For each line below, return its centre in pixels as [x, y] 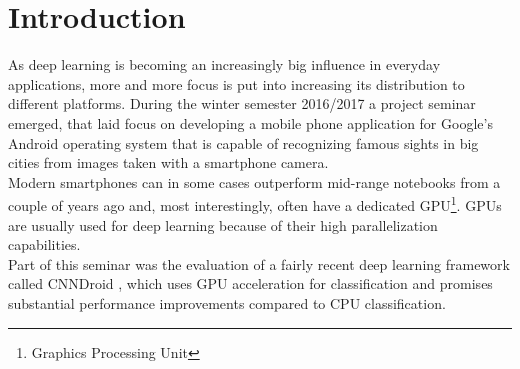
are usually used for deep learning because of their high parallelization [223, 224]
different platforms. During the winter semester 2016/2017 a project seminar [242, 103]
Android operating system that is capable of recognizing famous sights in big [243, 142]
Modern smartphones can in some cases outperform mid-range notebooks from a [254, 181]
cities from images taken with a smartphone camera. [168, 162]
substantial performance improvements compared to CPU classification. [227, 302]
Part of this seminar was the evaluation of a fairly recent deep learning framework [259, 263]
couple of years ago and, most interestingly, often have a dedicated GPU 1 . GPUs [255, 203]
